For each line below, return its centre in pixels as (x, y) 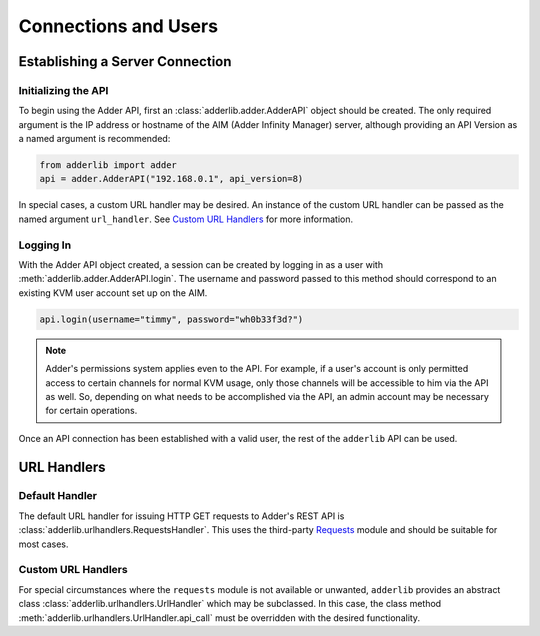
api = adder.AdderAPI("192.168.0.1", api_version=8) (171, 179)
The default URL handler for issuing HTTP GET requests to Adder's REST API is (181, 516)
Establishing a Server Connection (125, 61)
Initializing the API (63, 90)
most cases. (43, 544)
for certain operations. (91, 411)
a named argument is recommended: (94, 139)
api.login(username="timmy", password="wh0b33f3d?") (171, 319)
